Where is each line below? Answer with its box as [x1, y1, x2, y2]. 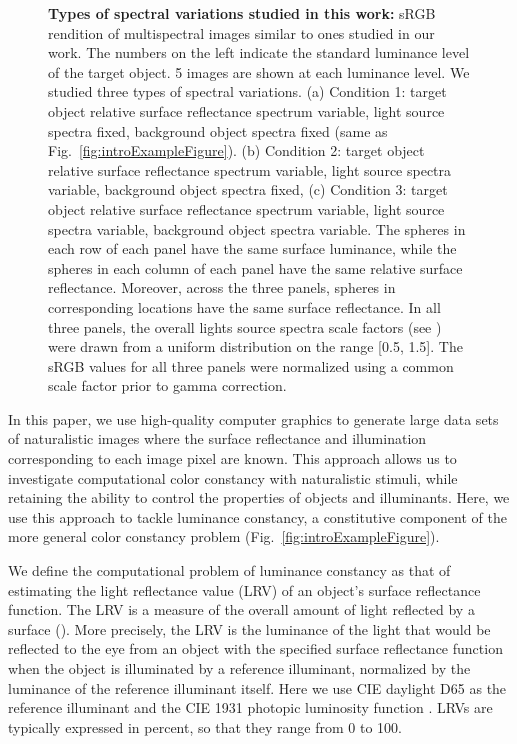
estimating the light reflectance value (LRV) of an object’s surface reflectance [8, 579, 481, 600]
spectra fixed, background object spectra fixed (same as [48, 120, 388, 141]
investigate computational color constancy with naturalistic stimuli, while [8, 467, 458, 488]
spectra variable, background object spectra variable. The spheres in [48, 218, 466, 239]
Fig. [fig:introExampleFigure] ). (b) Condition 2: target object [48, 140, 425, 161]
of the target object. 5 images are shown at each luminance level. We [48, 61, 470, 82]
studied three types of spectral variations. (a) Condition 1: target [48, 81, 447, 102]
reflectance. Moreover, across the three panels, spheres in [48, 277, 396, 298]
